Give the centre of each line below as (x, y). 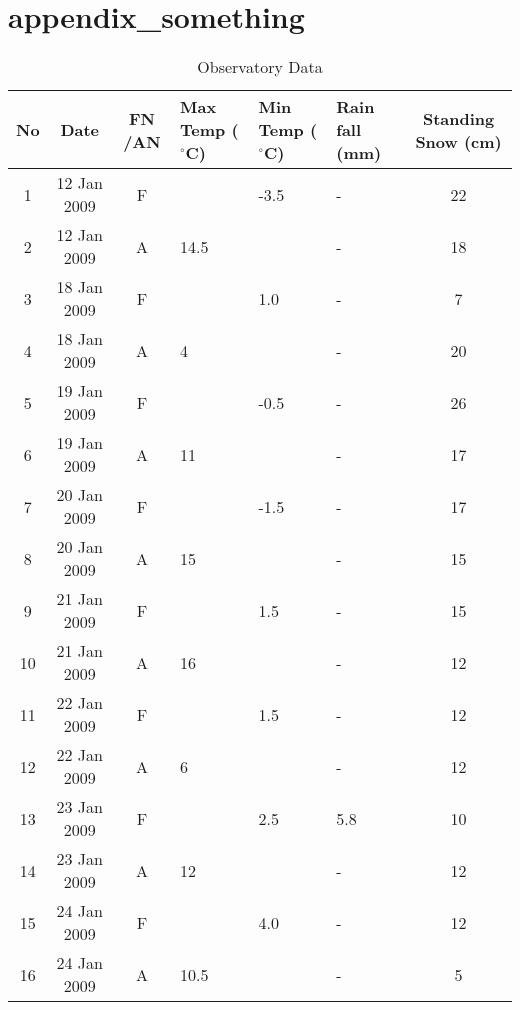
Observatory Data (260, 67)
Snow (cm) (458, 141)
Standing (458, 118)
